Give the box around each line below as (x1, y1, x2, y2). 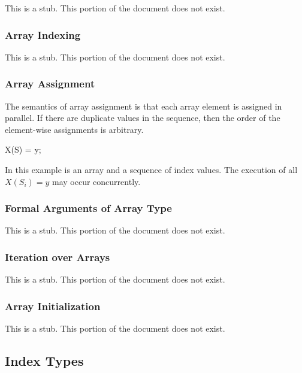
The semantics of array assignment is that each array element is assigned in (5, 99, 282, 112)
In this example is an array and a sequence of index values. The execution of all (5, 163, 298, 175)
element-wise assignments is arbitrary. (5, 123, 144, 135)
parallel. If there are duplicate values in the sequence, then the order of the (5, 111, 280, 124)
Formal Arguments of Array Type (5, 201, 172, 216)
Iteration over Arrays (5, 249, 110, 264)
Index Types (5, 351, 84, 370)
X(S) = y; (5, 143, 41, 156)
